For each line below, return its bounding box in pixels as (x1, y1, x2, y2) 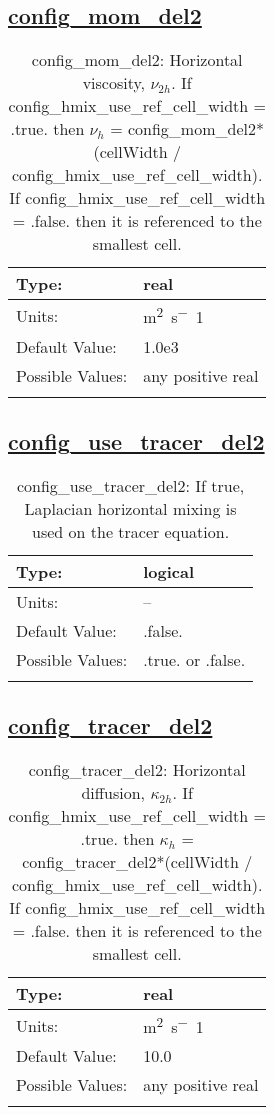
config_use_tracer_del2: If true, (16, 473, 245, 497)
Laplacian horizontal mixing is (24, 496, 237, 520)
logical (143, 559, 194, 583)
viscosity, (82, 71, 146, 95)
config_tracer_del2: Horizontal (28, 757, 246, 781)
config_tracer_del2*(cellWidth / (22, 849, 253, 873)
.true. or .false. (143, 647, 246, 671)
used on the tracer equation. (32, 519, 230, 543)
